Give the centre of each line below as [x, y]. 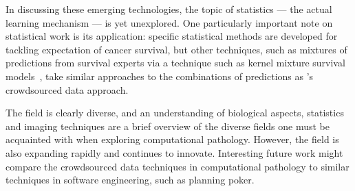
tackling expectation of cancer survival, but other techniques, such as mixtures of [176, 49]
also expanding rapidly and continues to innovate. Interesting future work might [174, 152]
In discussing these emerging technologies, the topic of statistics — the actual [169, 9]
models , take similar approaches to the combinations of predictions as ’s [160, 76]
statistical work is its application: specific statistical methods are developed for [172, 36]
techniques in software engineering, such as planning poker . [130, 180]
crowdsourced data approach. [67, 89]
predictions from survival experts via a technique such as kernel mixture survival [175, 63]
